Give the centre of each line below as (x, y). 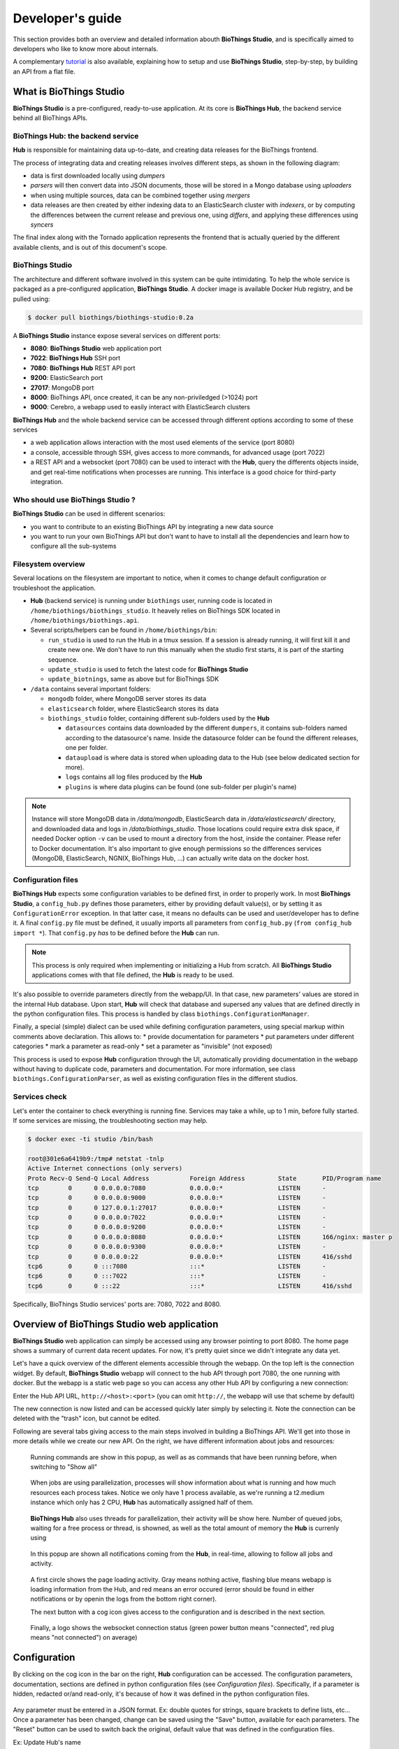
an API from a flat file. (44, 71)
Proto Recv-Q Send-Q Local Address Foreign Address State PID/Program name (204, 1178)
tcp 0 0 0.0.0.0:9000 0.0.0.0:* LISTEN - (177, 1198)
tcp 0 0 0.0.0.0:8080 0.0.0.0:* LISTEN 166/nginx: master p (210, 1237)
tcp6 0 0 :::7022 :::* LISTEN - (177, 1276)
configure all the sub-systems (73, 546)
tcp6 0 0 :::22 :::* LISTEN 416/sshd (190, 1286)
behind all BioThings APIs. (50, 118)
